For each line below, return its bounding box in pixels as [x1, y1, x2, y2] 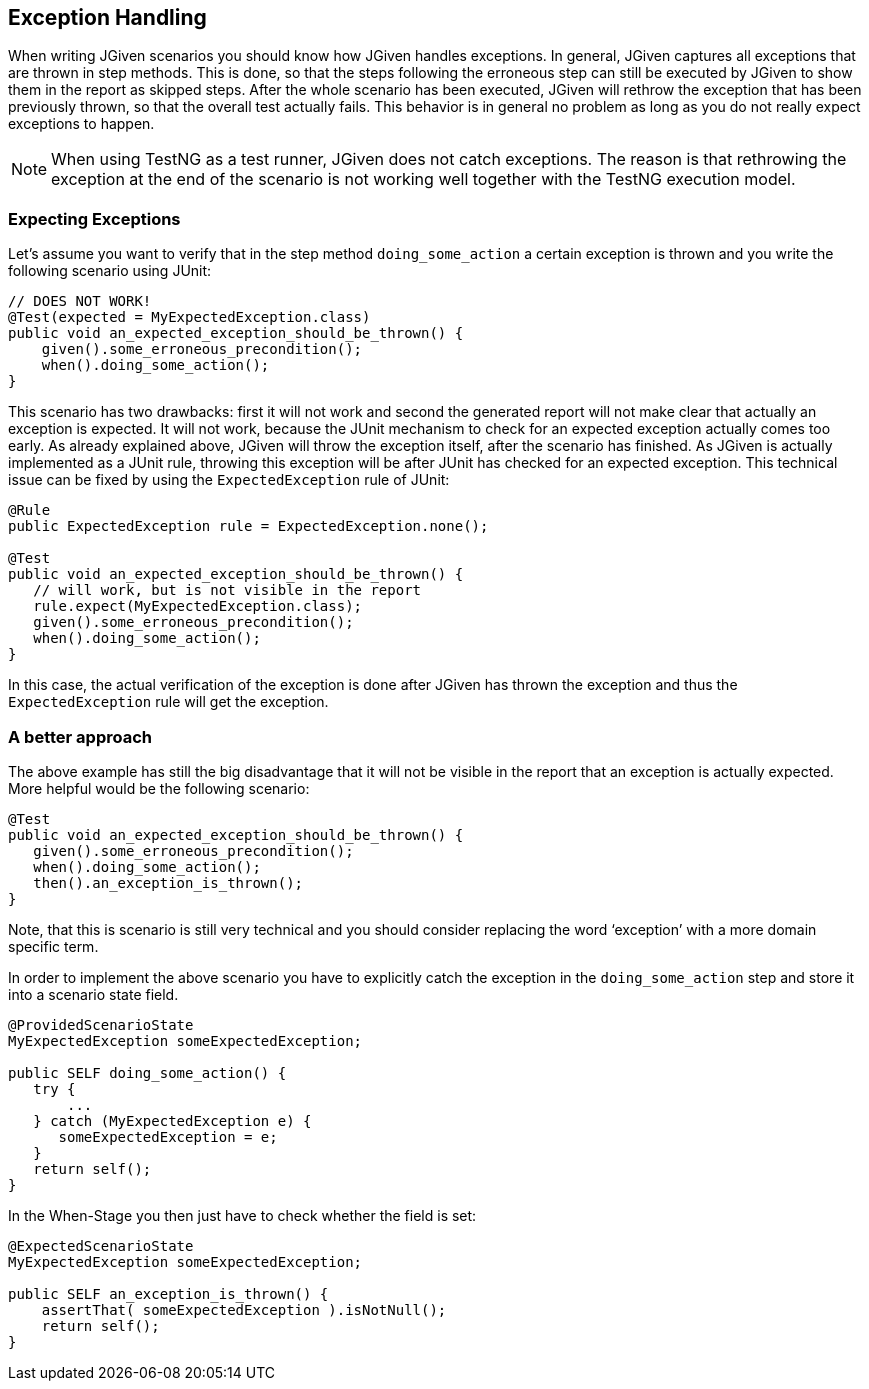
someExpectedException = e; [58, 1128, 278, 1145]
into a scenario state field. [8, 985, 179, 1003]
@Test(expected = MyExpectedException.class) [8, 309, 371, 326]
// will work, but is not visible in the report [33, 582, 422, 599]
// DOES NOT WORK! [8, 293, 152, 310]
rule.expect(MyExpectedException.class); [33, 598, 363, 615]
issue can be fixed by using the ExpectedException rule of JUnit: [8, 471, 450, 489]
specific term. [8, 937, 99, 955]
